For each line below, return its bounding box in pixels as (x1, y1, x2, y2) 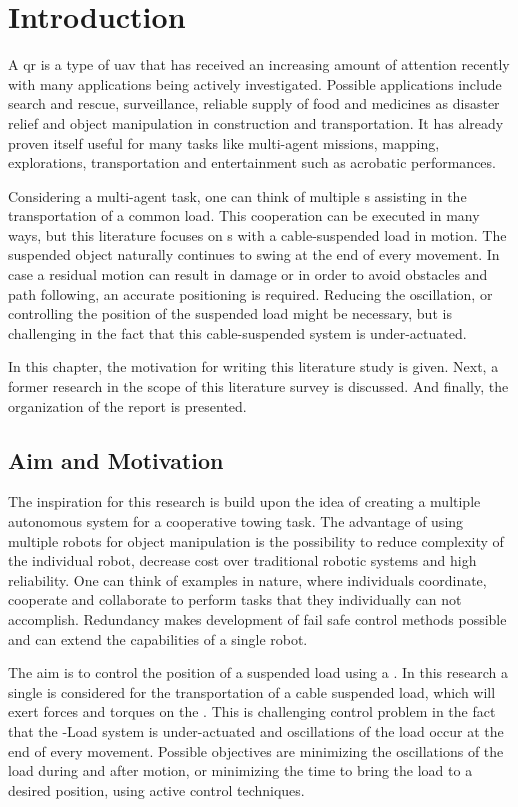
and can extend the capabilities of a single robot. (8, 628, 308, 649)
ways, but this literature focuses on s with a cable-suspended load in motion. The (8, 224, 507, 245)
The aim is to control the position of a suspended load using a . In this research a (8, 662, 508, 683)
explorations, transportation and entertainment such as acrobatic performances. (8, 152, 496, 173)
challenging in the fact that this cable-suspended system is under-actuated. (8, 322, 467, 343)
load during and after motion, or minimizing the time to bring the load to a (8, 760, 473, 781)
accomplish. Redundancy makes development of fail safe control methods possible (8, 608, 507, 629)
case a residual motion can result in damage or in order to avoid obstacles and (8, 264, 488, 285)
